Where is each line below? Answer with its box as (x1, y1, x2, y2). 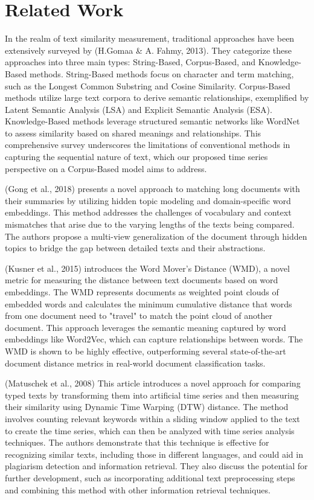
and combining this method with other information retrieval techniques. (5, 483, 271, 496)
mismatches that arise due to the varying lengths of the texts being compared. (5, 218, 295, 231)
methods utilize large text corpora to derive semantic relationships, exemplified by (5, 91, 309, 104)
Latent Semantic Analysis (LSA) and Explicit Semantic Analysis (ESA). (5, 103, 272, 115)
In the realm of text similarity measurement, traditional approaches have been (5, 32, 295, 45)
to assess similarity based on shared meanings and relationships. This (5, 126, 261, 139)
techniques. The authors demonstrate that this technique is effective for (5, 436, 269, 449)
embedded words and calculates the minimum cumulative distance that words (5, 297, 292, 310)
